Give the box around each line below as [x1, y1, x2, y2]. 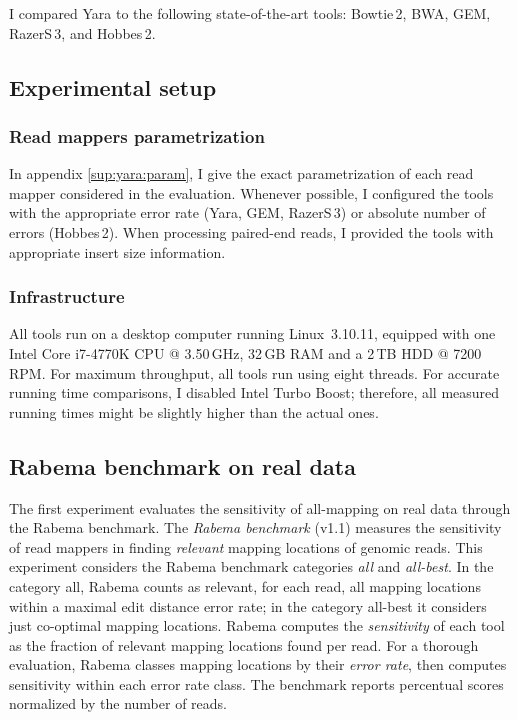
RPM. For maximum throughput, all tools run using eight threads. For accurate [9, 362, 500, 383]
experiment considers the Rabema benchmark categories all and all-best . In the [9, 556, 494, 577]
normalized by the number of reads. [9, 693, 227, 714]
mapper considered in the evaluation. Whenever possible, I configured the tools [9, 182, 494, 203]
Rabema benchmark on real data [9, 450, 356, 481]
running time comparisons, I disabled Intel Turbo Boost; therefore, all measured [9, 382, 500, 403]
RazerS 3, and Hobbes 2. [9, 22, 156, 43]
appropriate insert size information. [9, 241, 226, 262]
